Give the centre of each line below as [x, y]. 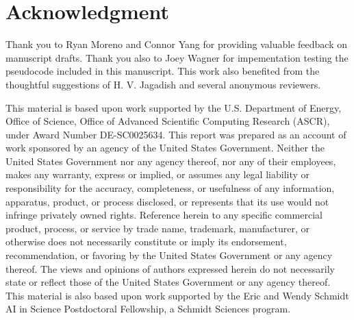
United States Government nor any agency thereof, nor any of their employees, [171, 161]
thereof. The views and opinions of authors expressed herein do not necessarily [170, 268]
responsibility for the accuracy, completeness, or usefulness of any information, [170, 188]
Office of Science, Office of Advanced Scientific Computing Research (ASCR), [168, 121]
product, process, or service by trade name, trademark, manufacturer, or [157, 228]
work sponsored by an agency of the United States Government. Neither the [165, 148]
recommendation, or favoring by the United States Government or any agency [169, 255]
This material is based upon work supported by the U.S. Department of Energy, [174, 107]
